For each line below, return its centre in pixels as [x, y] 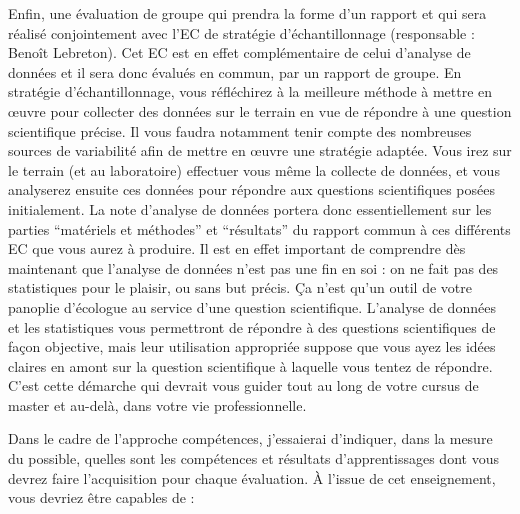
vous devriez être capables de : [101, 497]
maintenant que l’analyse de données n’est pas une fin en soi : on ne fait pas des [253, 267]
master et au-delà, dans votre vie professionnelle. [157, 404]
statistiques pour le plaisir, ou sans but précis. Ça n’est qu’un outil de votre [240, 287]
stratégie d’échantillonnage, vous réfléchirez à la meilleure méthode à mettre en [250, 91]
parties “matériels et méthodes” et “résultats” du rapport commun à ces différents [259, 228]
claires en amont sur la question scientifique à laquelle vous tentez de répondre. [250, 365]
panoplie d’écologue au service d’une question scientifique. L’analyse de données [252, 306]
